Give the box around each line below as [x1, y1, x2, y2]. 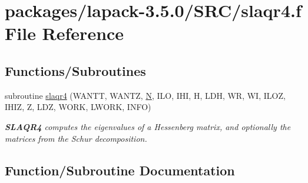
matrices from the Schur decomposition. [5, 132, 147, 144]
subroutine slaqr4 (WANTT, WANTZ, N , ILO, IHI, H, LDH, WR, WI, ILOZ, [5, 89, 286, 101]
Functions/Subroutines [5, 61, 146, 79]
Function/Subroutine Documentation [5, 161, 235, 179]
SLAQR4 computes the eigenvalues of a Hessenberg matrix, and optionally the [5, 120, 291, 132]
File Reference [5, 21, 124, 45]
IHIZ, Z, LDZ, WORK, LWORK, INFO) [5, 101, 151, 113]
